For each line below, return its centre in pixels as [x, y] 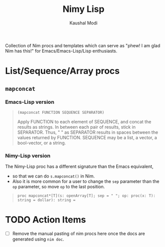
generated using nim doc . [38, 239]
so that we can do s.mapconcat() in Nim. [54, 176]
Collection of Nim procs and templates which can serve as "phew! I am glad [83, 45]
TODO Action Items [45, 220]
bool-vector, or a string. [41, 143]
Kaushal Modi [83, 23]
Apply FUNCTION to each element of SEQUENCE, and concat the [84, 122]
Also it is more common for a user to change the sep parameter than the [86, 181]
